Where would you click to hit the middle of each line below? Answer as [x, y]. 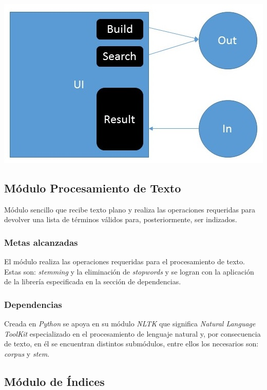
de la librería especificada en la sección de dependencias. [93, 281]
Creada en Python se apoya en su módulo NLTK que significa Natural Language [130, 324]
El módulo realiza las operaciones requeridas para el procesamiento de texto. [125, 261]
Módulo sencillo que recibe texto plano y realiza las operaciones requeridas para [130, 209]
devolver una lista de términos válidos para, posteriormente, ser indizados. [121, 219]
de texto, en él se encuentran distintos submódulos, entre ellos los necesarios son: [131, 344]
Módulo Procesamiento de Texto [93, 188]
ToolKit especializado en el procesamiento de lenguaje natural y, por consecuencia [132, 333]
